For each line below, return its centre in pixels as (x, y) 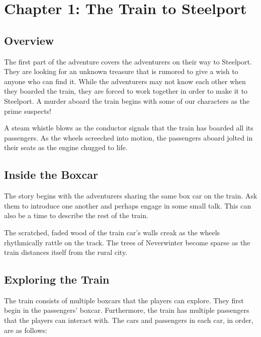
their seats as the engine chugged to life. (66, 147)
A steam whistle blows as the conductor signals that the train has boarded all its (129, 128)
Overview (29, 40)
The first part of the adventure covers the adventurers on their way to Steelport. (128, 61)
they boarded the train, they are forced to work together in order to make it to (126, 91)
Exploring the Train (57, 279)
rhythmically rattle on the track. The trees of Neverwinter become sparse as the (127, 242)
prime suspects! (28, 111)
